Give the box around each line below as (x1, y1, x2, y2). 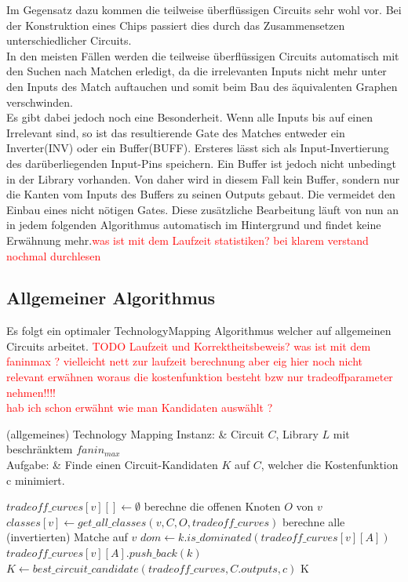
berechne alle (282, 513, 345, 529)
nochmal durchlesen (6, 247, 101, 264)
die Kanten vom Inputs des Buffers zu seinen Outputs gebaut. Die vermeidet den (6, 186, 395, 202)
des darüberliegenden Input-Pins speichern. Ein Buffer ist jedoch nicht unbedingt (6, 155, 396, 171)
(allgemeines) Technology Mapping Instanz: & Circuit (6, 425, 264, 442)
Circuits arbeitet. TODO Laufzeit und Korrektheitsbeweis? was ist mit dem (6, 337, 371, 354)
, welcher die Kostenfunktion (260, 457, 399, 473)
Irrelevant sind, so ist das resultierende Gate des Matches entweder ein (6, 124, 345, 140)
